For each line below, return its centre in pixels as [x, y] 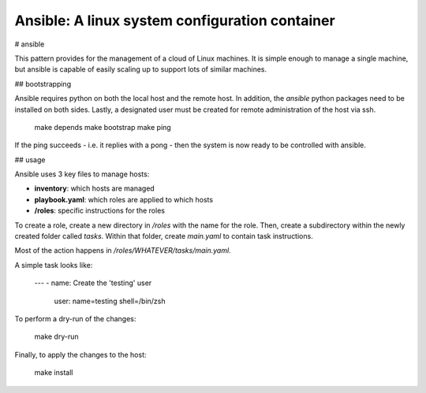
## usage [30, 159]
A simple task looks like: [54, 265]
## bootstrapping [43, 83]
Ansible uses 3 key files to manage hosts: [82, 174]
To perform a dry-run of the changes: [75, 318]
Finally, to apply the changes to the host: [80, 354]
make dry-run [56, 337]
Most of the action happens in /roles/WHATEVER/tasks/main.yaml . [123, 250]
